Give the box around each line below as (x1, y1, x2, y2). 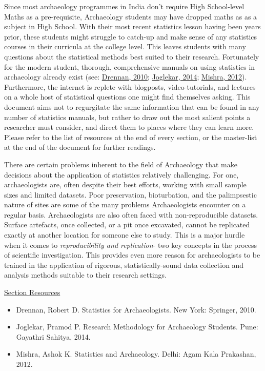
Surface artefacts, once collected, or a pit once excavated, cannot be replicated (4, 219, 250, 230)
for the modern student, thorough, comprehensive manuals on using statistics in (4, 61, 255, 72)
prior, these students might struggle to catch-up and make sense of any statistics (4, 31, 257, 42)
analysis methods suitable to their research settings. (4, 269, 167, 280)
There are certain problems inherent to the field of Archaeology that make (4, 159, 237, 169)
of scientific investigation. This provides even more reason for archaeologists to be (4, 249, 260, 260)
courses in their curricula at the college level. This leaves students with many (4, 41, 246, 52)
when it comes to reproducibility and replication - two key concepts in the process (4, 239, 257, 250)
